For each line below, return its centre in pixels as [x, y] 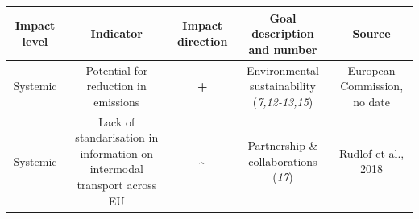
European [371, 70]
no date [372, 101]
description [283, 33]
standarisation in [117, 137]
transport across [117, 184]
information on [117, 153]
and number [283, 49]
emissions [117, 101]
